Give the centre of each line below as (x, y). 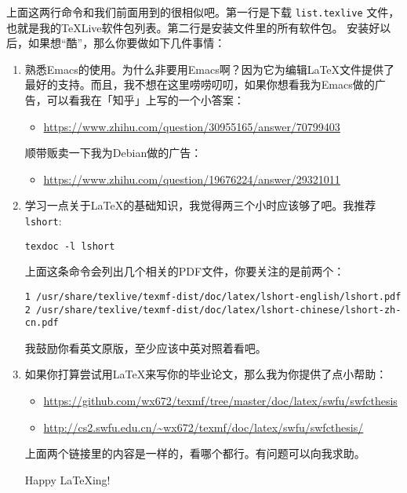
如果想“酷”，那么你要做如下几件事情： (127, 43)
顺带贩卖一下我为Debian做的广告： (113, 153)
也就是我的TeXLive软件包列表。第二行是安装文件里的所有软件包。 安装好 (193, 27)
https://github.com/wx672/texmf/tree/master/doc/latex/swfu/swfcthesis (220, 401)
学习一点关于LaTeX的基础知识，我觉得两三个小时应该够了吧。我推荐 (200, 205)
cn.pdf (42, 323)
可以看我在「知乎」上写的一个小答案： (145, 100)
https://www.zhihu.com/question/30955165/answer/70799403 (192, 126)
